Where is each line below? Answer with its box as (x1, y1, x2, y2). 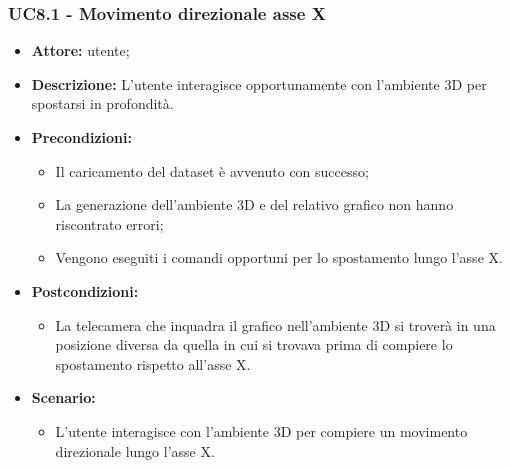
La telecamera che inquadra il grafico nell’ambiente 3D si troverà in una (55, 314, 496, 335)
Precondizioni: (31, 127, 132, 147)
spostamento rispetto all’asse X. (55, 353, 251, 374)
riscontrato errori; (55, 213, 164, 234)
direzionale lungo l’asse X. (55, 440, 215, 461)
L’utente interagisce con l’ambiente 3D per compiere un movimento (55, 420, 468, 441)
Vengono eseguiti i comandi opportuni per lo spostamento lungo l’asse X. (55, 247, 503, 268)
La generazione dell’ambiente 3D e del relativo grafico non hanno (55, 194, 454, 215)
